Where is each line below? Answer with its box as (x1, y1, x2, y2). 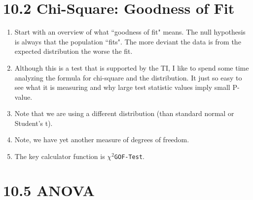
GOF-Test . (114, 151, 145, 161)
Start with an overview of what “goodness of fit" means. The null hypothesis (14, 27, 246, 37)
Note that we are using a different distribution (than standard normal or (14, 108, 234, 119)
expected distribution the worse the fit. (14, 46, 133, 56)
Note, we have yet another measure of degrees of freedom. (14, 134, 189, 145)
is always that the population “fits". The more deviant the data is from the (14, 36, 241, 46)
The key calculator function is (14, 151, 105, 161)
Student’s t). (14, 118, 53, 128)
